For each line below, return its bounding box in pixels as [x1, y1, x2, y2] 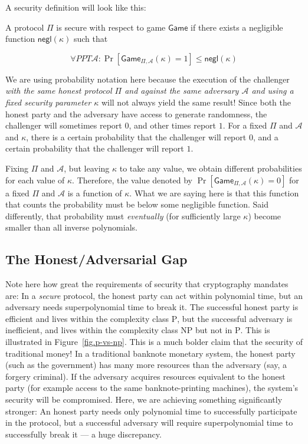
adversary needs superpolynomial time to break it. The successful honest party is [5, 301, 299, 313]
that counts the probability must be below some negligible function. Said [5, 198, 268, 211]
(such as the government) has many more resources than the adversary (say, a [5, 359, 287, 371]
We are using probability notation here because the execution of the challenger [5, 73, 290, 85]
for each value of [5, 173, 65, 186]
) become [248, 209, 281, 222]
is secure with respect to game [56, 21, 166, 33]
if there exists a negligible [191, 21, 283, 33]
